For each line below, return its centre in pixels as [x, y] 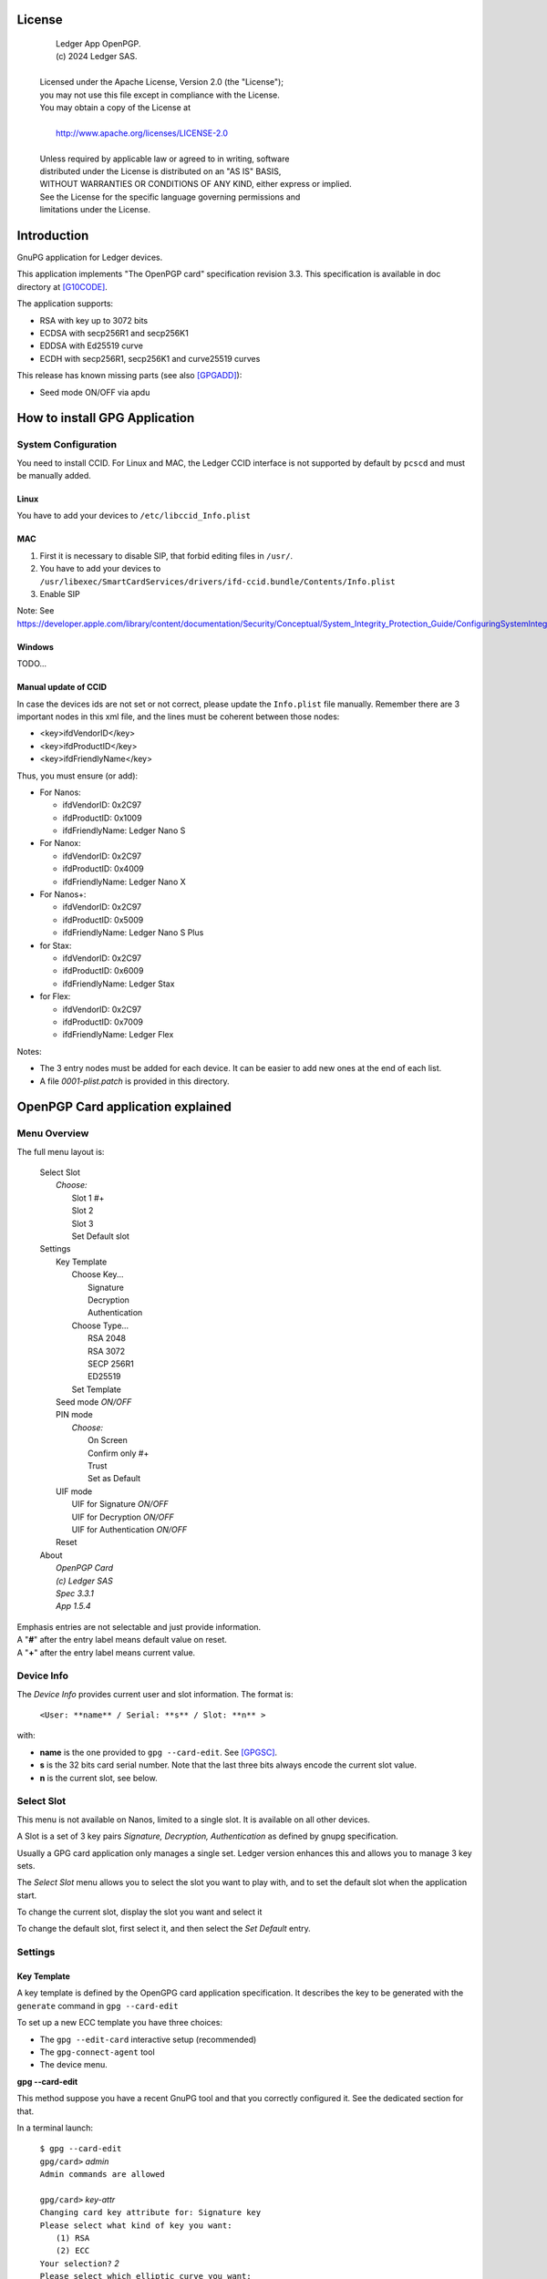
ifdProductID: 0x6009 [103, 971]
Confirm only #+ [119, 1453]
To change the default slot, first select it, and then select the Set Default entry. [164, 1929]
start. [27, 1895]
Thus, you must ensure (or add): [77, 776]
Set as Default [114, 1479]
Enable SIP [60, 594]
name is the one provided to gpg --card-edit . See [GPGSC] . [159, 1752]
